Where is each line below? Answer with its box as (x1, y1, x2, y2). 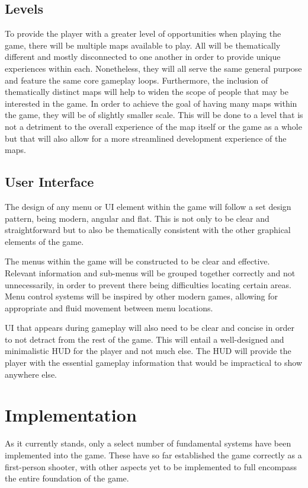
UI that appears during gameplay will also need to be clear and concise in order (5, 321, 294, 334)
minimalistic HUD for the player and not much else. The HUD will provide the (5, 345, 291, 357)
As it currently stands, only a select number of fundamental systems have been (5, 437, 291, 449)
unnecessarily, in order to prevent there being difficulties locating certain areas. (5, 278, 291, 291)
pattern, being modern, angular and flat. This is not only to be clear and (5, 212, 269, 224)
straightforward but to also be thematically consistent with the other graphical (5, 224, 291, 236)
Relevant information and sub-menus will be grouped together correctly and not (5, 266, 296, 279)
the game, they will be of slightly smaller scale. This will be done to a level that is (5, 109, 303, 121)
